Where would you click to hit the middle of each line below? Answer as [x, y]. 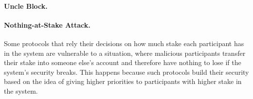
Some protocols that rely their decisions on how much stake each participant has [124, 43]
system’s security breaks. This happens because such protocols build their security [126, 72]
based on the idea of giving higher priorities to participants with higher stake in [123, 81]
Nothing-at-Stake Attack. [47, 25]
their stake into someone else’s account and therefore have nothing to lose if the [123, 62]
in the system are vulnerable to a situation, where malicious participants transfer [125, 53]
